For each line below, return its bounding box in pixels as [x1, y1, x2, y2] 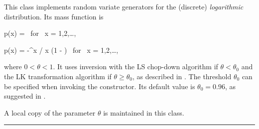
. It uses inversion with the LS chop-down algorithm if [53, 61, 218, 72]
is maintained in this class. [103, 107, 184, 118]
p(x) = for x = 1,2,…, [4, 28, 76, 38]
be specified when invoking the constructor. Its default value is [4, 81, 195, 91]
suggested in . [4, 91, 46, 101]
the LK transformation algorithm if [4, 71, 112, 81]
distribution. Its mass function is [4, 11, 104, 21]
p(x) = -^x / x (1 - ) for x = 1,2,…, [4, 44, 119, 55]
